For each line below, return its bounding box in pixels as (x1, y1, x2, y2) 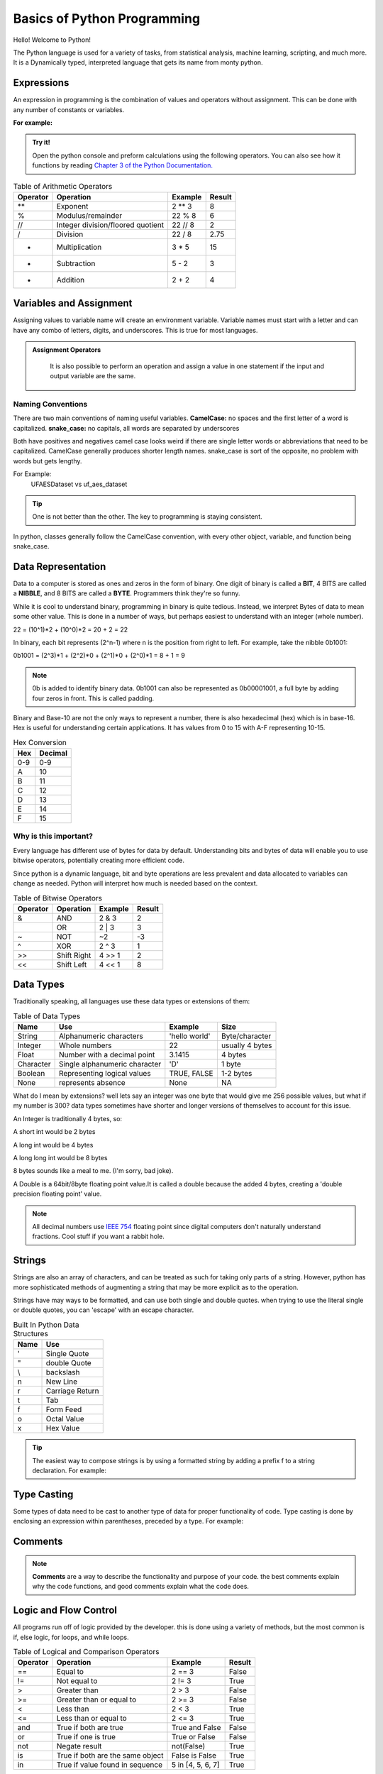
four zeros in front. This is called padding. (32, 694, 155, 703)
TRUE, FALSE (169, 1069, 213, 1079)
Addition (56, 275, 85, 285)
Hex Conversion (13, 737, 67, 747)
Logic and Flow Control (13, 1604, 117, 1616)
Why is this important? (13, 831, 94, 841)
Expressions (13, 77, 70, 89)
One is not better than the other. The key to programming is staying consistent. (32, 512, 262, 521)
